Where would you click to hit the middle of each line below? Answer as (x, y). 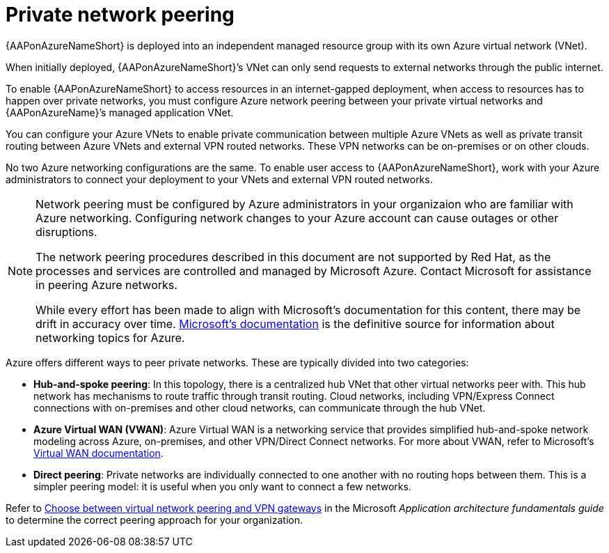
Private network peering (120, 15)
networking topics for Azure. (110, 337)
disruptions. (66, 232)
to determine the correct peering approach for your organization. (154, 520)
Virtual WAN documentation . (98, 453)
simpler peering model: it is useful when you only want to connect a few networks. (222, 486)
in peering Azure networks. (106, 285)
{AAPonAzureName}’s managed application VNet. (120, 112)
